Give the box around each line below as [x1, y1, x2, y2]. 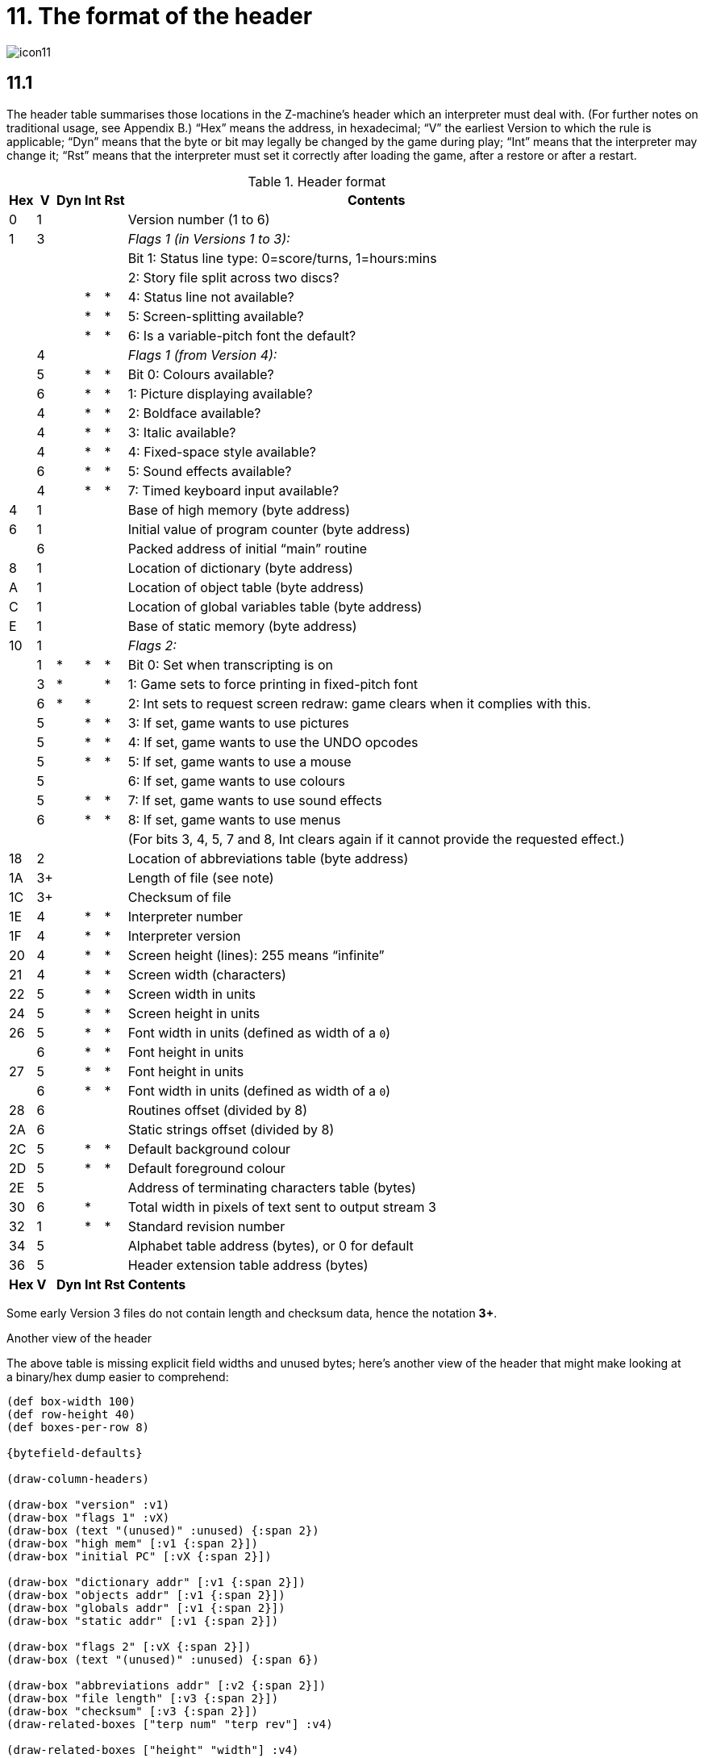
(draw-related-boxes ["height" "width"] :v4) [6, 1743, 299, 1756]
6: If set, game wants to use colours [127, 772, 345, 789]
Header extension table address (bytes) [127, 1256, 369, 1273]
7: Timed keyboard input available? [127, 482, 340, 499]
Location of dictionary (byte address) [127, 559, 353, 576]
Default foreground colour [127, 1159, 285, 1176]
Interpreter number [127, 908, 244, 925]
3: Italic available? [127, 424, 236, 441]
